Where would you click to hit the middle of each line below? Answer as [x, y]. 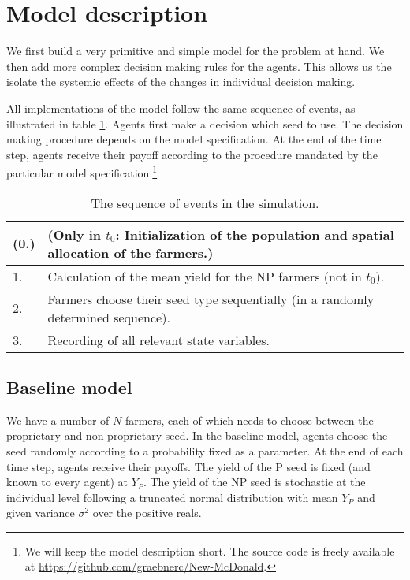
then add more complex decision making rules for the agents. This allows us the [199, 66]
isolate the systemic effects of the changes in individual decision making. [181, 82]
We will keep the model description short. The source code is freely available [210, 550]
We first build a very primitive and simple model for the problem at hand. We [196, 51]
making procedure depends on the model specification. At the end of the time [194, 139]
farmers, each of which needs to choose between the [249, 420]
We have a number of [58, 420]
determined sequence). [109, 317]
